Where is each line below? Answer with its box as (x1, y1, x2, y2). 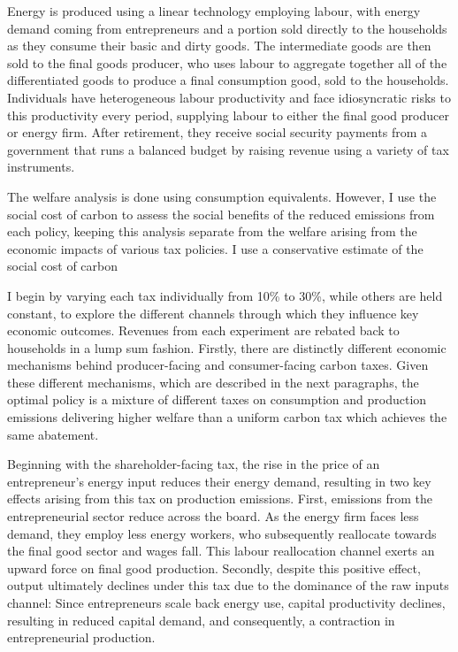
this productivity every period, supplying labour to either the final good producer (7, 105, 449, 124)
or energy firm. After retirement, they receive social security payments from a (7, 123, 427, 142)
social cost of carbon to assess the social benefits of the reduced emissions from (7, 204, 435, 223)
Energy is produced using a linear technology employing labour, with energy (7, 2, 421, 19)
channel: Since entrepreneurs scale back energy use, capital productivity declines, (7, 594, 446, 611)
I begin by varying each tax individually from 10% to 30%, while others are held (7, 286, 443, 304)
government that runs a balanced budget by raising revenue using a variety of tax (7, 140, 449, 158)
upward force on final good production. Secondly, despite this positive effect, (7, 558, 421, 577)
